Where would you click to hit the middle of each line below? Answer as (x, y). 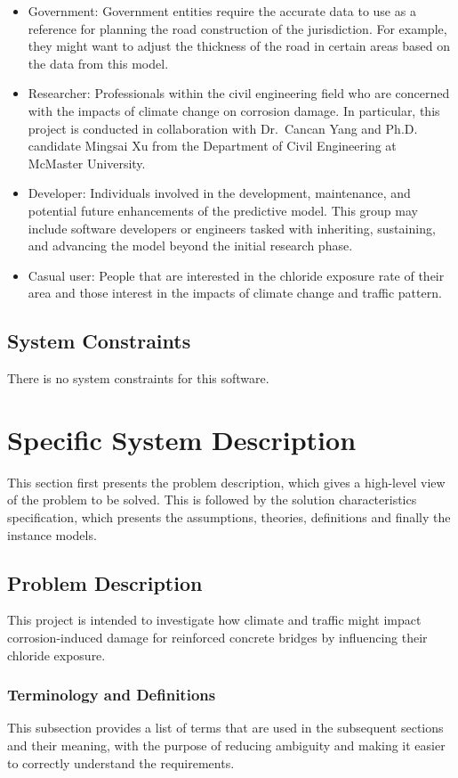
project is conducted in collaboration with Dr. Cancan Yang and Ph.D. (223, 128)
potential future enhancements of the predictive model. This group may (223, 210)
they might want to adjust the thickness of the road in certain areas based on (239, 46)
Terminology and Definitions (112, 695)
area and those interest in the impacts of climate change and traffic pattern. (235, 293)
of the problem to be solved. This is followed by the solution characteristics (212, 500)
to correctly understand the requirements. (121, 762)
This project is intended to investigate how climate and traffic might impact (214, 620)
